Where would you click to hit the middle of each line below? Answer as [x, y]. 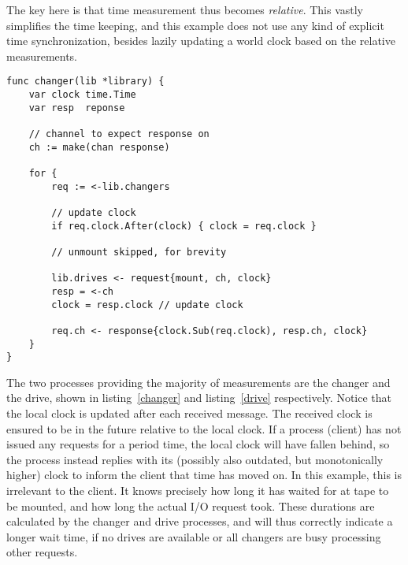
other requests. [42, 552]
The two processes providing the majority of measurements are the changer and [198, 382]
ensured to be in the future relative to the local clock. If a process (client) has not [204, 428]
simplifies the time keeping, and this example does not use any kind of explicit [195, 25]
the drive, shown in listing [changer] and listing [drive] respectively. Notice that [199, 398]
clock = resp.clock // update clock [147, 305]
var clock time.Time [82, 95]
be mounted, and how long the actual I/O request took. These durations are [191, 506]
